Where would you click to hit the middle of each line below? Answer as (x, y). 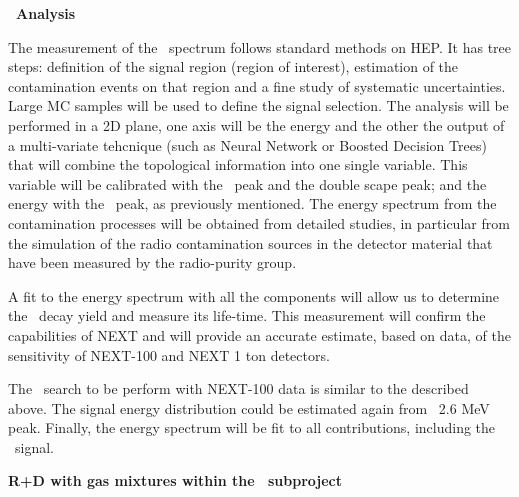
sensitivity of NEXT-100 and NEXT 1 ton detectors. (169, 354)
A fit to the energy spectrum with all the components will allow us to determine (254, 295)
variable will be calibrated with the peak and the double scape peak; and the (247, 183)
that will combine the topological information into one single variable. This (238, 164)
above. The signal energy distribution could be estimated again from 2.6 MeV (249, 407)
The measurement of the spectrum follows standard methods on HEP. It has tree (260, 46)
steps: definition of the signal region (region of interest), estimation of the (233, 66)
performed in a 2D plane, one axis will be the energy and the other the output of (256, 124)
